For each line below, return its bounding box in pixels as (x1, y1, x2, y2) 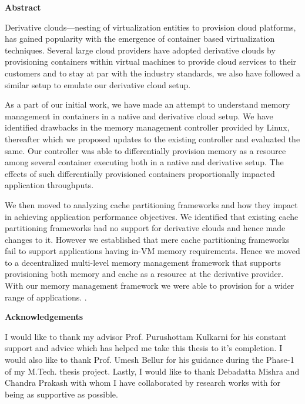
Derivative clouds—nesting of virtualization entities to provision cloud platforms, (5, 21, 296, 33)
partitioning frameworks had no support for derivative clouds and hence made (5, 222, 286, 234)
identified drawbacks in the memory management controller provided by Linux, (5, 121, 290, 133)
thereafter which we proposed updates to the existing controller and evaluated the (5, 132, 300, 145)
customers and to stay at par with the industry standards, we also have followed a (5, 66, 301, 79)
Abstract (5, 1, 41, 13)
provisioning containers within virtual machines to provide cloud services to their (5, 55, 297, 68)
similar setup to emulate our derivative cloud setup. (5, 78, 191, 91)
